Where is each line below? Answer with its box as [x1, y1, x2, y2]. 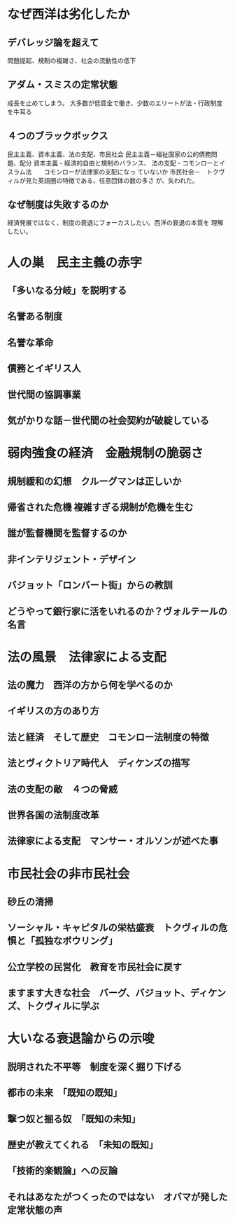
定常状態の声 [7, 1204, 63, 1216]
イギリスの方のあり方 [7, 705, 99, 717]
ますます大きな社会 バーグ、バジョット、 [7, 987, 191, 999]
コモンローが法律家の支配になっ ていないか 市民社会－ [43, 167, 201, 176]
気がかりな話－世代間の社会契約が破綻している [7, 414, 210, 426]
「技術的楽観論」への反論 [7, 1165, 117, 1177]
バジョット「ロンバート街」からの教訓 [7, 579, 173, 591]
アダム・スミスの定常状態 [7, 78, 117, 91]
